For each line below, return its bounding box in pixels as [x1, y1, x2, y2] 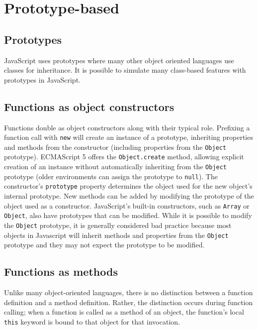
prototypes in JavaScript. [4, 74, 81, 85]
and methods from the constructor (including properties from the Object [4, 141, 227, 152]
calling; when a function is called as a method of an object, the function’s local [4, 307, 244, 317]
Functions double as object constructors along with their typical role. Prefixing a [4, 122, 250, 132]
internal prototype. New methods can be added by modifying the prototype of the [4, 191, 254, 201]
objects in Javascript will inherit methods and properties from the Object [4, 229, 229, 240]
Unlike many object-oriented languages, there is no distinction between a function [4, 287, 253, 298]
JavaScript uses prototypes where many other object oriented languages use [4, 55, 234, 65]
